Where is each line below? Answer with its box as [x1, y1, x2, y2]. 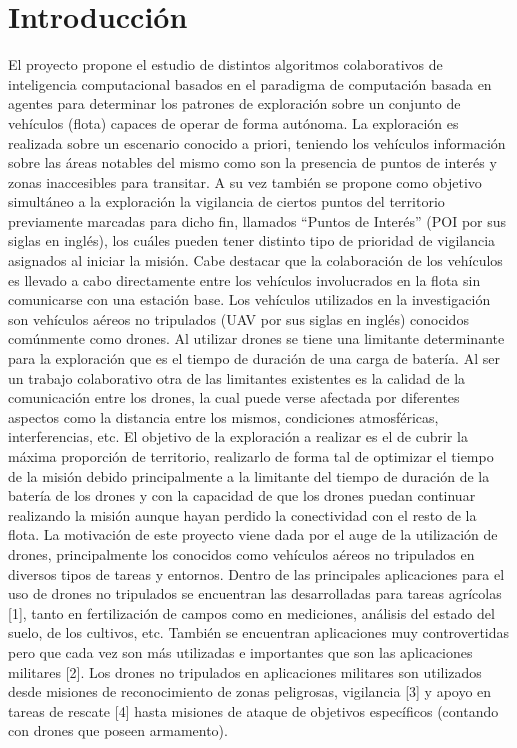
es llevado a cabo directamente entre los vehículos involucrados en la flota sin [8, 269, 481, 290]
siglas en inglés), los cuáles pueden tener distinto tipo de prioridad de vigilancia [8, 230, 496, 251]
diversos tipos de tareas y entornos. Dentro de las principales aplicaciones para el [8, 563, 505, 584]
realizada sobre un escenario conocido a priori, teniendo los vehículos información [8, 132, 506, 153]
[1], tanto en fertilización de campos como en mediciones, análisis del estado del [8, 602, 495, 623]
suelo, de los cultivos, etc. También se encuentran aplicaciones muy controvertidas [8, 622, 510, 643]
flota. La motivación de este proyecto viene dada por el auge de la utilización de [8, 524, 498, 545]
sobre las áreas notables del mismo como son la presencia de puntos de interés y [8, 152, 497, 173]
